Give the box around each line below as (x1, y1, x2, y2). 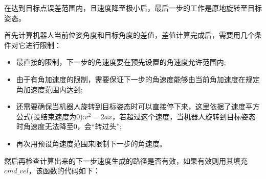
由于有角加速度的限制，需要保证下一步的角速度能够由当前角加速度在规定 (16, 73, 260, 84)
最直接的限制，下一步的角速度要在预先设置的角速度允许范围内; (16, 57, 226, 67)
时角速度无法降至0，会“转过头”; (16, 121, 122, 132)
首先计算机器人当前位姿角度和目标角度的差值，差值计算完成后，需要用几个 (4, 30, 255, 40)
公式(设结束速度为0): (16, 111, 85, 121)
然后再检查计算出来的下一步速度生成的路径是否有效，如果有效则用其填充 (4, 155, 248, 166)
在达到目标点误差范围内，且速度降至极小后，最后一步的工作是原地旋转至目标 (4, 3, 262, 13)
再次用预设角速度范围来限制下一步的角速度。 (16, 138, 167, 148)
